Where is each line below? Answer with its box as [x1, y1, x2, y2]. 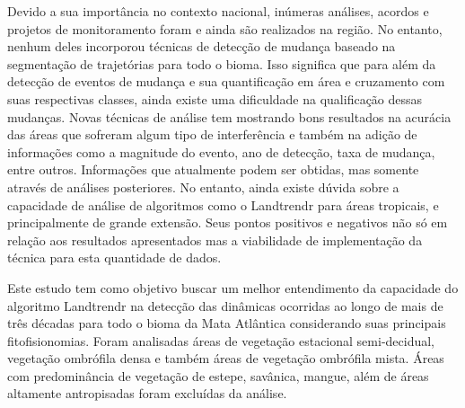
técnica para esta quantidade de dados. [7, 248, 222, 267]
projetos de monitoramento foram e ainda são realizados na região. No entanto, [7, 19, 443, 38]
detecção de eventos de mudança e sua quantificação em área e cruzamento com [7, 72, 445, 91]
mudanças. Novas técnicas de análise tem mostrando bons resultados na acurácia [7, 107, 452, 126]
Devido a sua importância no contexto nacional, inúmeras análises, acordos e [7, 2, 429, 20]
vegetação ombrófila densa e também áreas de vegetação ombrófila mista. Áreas [7, 349, 444, 368]
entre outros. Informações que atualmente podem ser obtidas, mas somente [7, 160, 419, 179]
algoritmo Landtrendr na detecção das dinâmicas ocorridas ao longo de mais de [7, 296, 443, 315]
